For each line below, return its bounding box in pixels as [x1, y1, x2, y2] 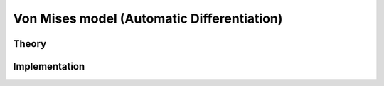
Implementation [13, 60, 85, 72]
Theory [13, 38, 47, 50]
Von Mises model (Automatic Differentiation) [13, 11, 283, 26]
